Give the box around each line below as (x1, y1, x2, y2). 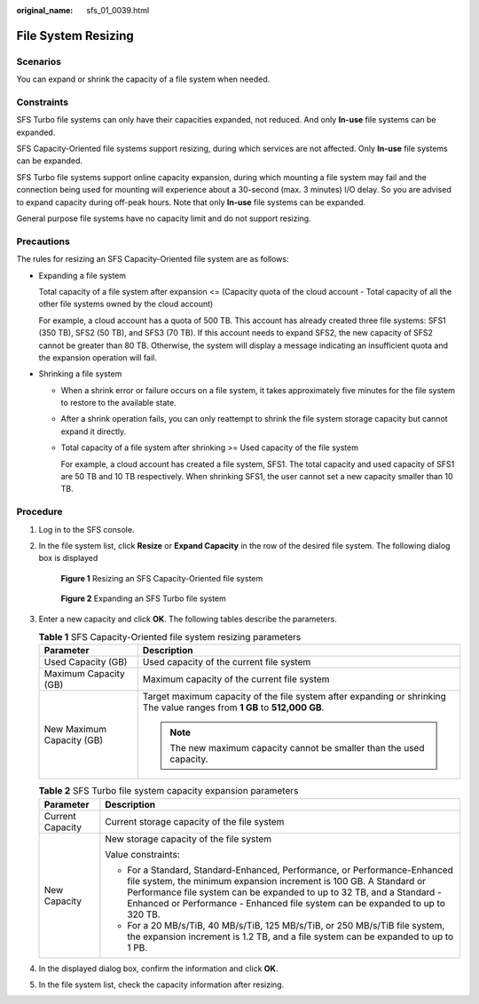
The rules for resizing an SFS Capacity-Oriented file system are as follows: (16, 254, 289, 265)
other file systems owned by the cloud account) (38, 298, 214, 310)
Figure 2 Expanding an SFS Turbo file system (60, 593, 226, 604)
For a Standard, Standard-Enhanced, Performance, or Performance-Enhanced (127, 864, 454, 876)
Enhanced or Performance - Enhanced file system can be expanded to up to (127, 897, 445, 909)
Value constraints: (105, 848, 181, 860)
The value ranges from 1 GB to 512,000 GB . (142, 701, 325, 714)
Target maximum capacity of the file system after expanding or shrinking (142, 691, 447, 703)
